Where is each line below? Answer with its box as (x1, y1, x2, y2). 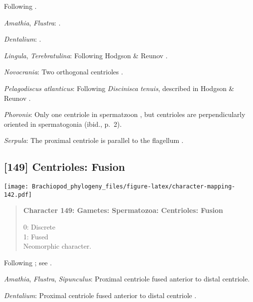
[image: (4, 183, 29, 190)
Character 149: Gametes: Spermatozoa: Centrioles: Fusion (23, 205, 223, 215)
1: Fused (23, 231, 48, 241)
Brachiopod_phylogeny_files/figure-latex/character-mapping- (32, 183, 235, 190)
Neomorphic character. (23, 241, 92, 251)
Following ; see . (4, 257, 52, 267)
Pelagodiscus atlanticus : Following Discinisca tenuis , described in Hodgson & (4, 83, 234, 93)
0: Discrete (23, 222, 56, 232)
